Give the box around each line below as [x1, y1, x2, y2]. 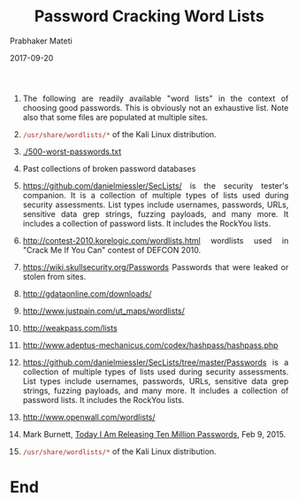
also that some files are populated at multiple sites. [22, 112, 209, 122]
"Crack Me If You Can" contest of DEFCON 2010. [22, 244, 202, 255]
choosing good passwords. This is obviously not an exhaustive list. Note [22, 102, 289, 112]
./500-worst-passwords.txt [22, 146, 122, 157]
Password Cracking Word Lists [34, 6, 264, 27]
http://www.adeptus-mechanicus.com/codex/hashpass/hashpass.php [22, 339, 279, 351]
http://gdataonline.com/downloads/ [22, 288, 152, 298]
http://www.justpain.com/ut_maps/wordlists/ [22, 305, 186, 316]
